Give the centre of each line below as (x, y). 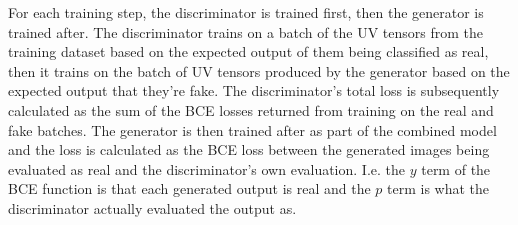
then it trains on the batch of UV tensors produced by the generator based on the (259, 70)
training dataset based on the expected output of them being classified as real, (248, 51)
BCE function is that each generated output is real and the (189, 188)
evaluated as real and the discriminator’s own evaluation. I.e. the (207, 168)
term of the (456, 168)
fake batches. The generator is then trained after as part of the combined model (252, 129)
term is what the (438, 188)
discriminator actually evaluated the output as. (152, 207)
